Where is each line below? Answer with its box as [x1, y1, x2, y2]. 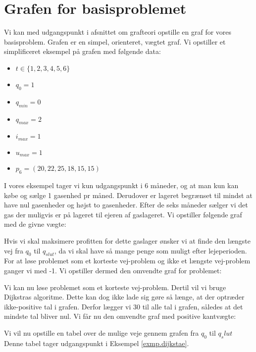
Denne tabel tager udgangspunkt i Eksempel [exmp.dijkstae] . [4, 338, 189, 348]
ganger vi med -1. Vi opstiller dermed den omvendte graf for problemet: [4, 265, 222, 275]
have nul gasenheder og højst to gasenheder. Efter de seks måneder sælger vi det [4, 200, 248, 210]
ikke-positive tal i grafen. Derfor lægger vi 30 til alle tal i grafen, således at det [4, 301, 243, 311]
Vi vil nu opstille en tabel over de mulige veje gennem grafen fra [4, 327, 199, 338]
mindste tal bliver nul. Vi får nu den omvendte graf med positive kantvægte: [4, 311, 236, 321]
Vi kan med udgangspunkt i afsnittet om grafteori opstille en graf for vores [4, 27, 232, 37]
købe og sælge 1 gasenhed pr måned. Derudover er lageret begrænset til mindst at [4, 190, 253, 200]
